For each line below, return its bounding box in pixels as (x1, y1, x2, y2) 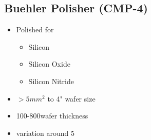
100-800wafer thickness (16, 110, 88, 121)
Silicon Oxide (28, 58, 70, 69)
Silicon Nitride (28, 75, 74, 86)
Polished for (16, 24, 54, 35)
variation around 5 (16, 127, 75, 138)
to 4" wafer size (47, 93, 96, 104)
